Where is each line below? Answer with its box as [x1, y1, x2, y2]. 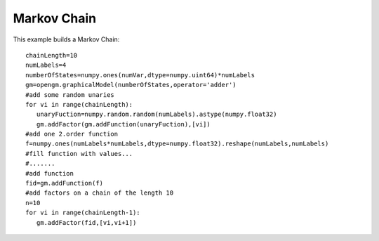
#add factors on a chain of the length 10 [25, 189, 174, 197]
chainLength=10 [25, 51, 78, 59]
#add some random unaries [25, 91, 115, 98]
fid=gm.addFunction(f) [25, 179, 104, 188]
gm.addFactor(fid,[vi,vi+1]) [36, 219, 137, 226]
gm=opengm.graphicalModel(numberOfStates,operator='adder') [25, 81, 237, 89]
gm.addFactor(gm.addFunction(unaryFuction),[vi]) [36, 120, 211, 128]
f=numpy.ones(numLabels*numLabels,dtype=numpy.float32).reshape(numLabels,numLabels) [25, 140, 329, 148]
